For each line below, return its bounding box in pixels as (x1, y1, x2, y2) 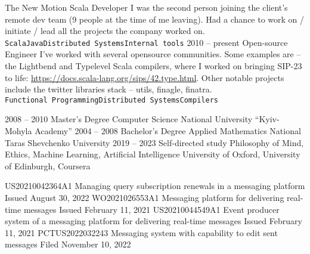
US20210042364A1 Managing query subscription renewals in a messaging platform (5, 179, 305, 192)
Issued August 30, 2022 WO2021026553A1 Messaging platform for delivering (5, 191, 284, 204)
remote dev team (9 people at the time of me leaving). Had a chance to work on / (5, 13, 305, 25)
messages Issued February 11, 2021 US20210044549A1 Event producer (23, 203, 280, 215)
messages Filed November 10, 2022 (5, 238, 131, 250)
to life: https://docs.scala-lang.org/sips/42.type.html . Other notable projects (5, 71, 284, 83)
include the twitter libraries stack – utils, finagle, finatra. (5, 83, 212, 95)
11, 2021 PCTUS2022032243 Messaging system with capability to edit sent (5, 226, 278, 238)
